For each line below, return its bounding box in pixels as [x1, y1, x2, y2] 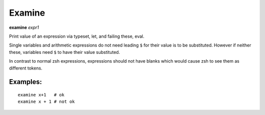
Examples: [9, 78, 42, 86]
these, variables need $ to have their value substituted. [9, 49, 120, 55]
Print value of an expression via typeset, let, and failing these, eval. [9, 33, 145, 39]
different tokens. [9, 65, 43, 71]
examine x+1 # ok [18, 92, 65, 97]
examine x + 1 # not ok [18, 99, 75, 105]
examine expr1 [9, 24, 39, 30]
